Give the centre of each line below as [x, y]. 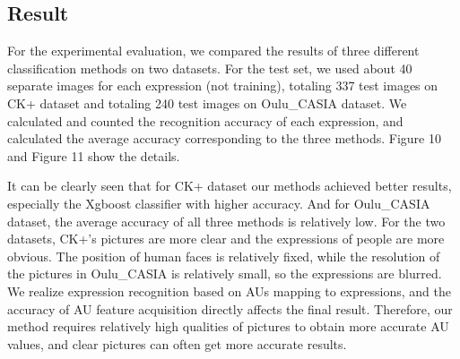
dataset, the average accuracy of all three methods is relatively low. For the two [226, 221]
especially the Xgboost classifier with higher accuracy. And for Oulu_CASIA [219, 203]
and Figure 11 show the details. [94, 155]
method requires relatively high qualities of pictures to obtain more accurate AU [228, 326]
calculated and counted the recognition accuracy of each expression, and [205, 120]
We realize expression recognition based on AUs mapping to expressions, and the [229, 291]
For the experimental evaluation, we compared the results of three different [213, 51]
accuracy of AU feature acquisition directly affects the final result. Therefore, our [230, 308]
